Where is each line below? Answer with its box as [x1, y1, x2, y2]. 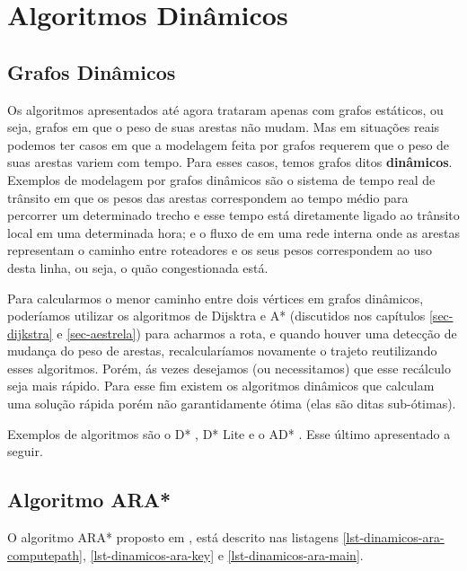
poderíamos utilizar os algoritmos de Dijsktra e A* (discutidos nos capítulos [7, 306, 426, 325]
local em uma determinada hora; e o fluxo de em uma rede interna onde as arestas [7, 223, 460, 242]
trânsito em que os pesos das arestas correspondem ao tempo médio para [7, 188, 409, 206]
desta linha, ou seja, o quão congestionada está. [7, 258, 269, 277]
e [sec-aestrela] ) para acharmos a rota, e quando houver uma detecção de [57, 323, 457, 342]
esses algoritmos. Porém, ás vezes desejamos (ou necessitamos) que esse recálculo [7, 358, 451, 377]
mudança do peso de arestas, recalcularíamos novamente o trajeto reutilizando [7, 341, 437, 360]
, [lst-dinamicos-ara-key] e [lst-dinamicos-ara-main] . [83, 545, 364, 564]
